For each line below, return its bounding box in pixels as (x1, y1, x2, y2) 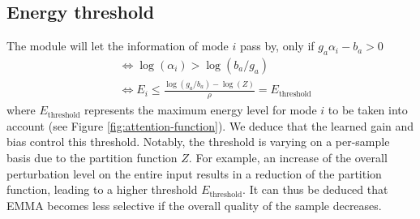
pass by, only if (240, 37, 315, 54)
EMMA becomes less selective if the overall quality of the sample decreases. (6, 196, 382, 213)
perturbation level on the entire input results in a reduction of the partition (6, 165, 382, 182)
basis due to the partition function (6, 148, 178, 165)
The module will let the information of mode (6, 37, 229, 54)
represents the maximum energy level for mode (84, 101, 317, 118)
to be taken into (328, 101, 408, 118)
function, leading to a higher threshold (6, 181, 198, 198)
